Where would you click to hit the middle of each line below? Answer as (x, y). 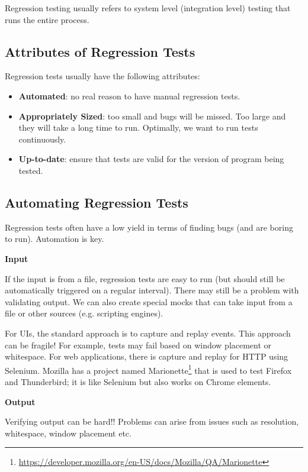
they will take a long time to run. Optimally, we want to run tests (138, 127)
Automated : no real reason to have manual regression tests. (129, 96)
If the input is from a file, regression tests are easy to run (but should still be (145, 278)
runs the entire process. (47, 19)
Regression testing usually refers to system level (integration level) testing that (148, 8)
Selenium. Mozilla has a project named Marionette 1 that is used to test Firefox (148, 369)
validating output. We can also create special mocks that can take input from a (149, 301)
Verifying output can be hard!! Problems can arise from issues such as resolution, (152, 421)
